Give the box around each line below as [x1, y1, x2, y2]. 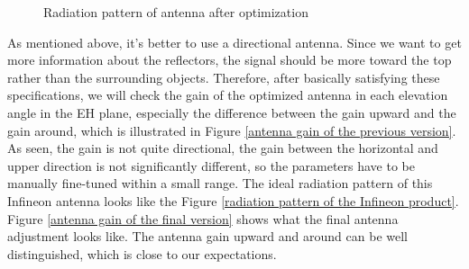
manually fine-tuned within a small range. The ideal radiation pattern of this [7, 174, 433, 193]
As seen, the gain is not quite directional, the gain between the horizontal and [7, 139, 438, 157]
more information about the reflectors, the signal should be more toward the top [7, 50, 452, 69]
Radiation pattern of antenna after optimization [43, 3, 308, 21]
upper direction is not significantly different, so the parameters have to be [7, 156, 416, 175]
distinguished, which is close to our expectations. [7, 244, 277, 263]
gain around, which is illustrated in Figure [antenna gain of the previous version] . [7, 121, 456, 139]
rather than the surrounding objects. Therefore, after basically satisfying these [7, 67, 440, 86]
